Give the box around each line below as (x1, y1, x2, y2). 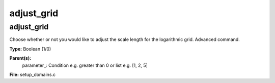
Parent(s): (9, 55, 32, 61)
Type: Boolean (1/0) (9, 46, 51, 52)
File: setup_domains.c (9, 71, 56, 77)
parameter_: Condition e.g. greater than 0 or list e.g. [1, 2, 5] (22, 62, 148, 68)
